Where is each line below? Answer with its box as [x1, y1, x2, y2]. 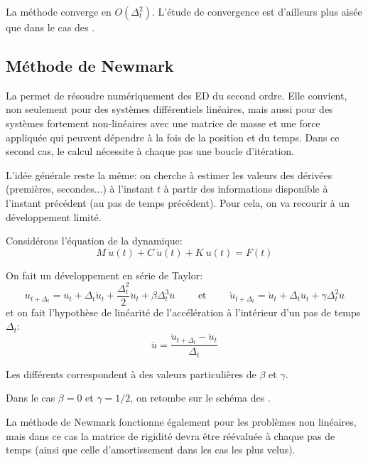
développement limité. [6, 209, 102, 224]
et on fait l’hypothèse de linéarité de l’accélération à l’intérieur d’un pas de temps [6, 304, 361, 319]
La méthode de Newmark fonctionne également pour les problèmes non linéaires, [6, 414, 357, 429]
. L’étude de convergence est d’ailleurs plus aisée [151, 4, 362, 18]
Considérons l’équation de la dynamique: [6, 233, 183, 248]
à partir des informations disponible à [163, 181, 328, 196]
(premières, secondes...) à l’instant [6, 181, 154, 196]
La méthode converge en [6, 4, 112, 18]
